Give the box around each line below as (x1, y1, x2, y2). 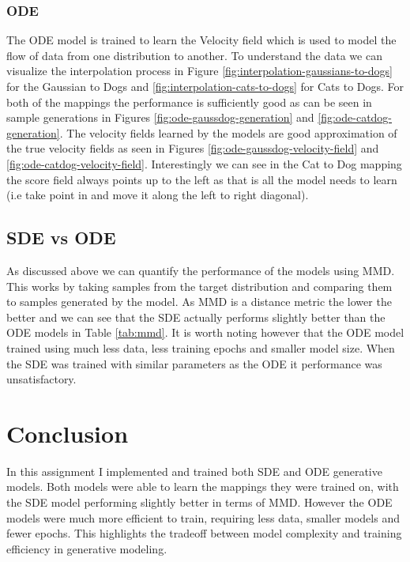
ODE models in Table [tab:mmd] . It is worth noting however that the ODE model (6, 324, 404, 341)
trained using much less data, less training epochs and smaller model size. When (6, 339, 395, 356)
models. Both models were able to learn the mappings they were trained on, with (6, 478, 399, 495)
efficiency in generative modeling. (6, 540, 167, 556)
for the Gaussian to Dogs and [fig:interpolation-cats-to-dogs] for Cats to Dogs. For (6, 78, 404, 94)
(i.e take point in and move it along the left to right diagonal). (6, 187, 309, 203)
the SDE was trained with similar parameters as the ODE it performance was (6, 355, 382, 372)
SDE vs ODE (6, 225, 116, 250)
